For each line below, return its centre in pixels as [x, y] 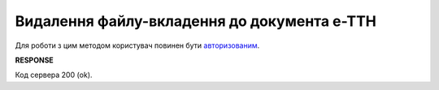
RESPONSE [35, 60]
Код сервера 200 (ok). [54, 75]
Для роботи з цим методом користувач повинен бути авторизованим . [137, 45]
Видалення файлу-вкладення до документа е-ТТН [196, 21]
